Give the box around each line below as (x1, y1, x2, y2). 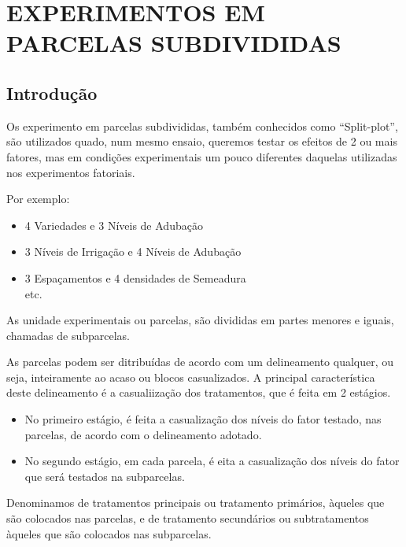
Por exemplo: (6, 190, 70, 207)
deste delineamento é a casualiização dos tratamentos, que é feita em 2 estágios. (6, 384, 391, 401)
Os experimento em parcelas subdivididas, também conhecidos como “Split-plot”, (6, 117, 398, 134)
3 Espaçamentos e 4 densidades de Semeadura (24, 269, 246, 286)
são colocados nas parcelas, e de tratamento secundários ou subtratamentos (6, 510, 369, 527)
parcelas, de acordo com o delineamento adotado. (24, 426, 262, 442)
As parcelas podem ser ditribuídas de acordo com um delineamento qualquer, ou (6, 353, 394, 370)
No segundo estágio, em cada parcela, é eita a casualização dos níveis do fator (24, 453, 400, 469)
